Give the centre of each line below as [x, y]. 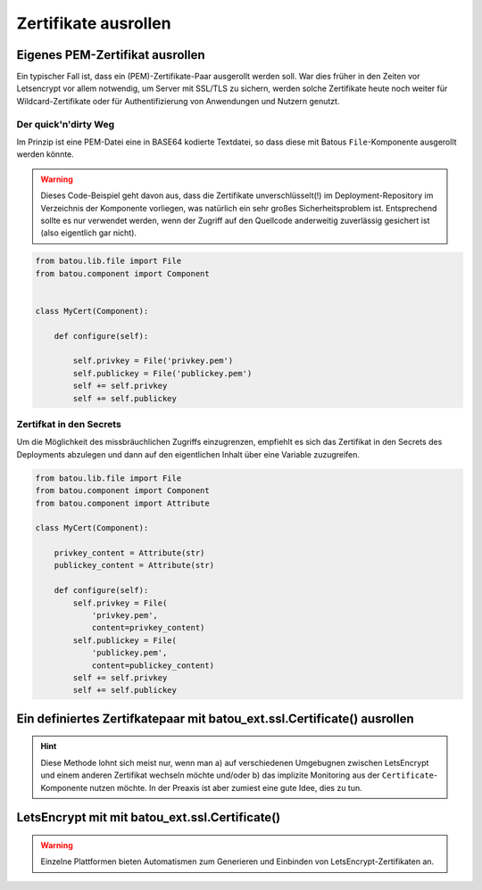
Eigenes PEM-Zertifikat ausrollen [111, 55]
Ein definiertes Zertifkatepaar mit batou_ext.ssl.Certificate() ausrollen [215, 718]
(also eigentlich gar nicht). [89, 233]
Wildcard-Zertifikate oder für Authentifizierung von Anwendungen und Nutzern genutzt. [178, 101]
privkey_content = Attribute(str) [129, 553]
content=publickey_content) [153, 665]
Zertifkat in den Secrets [69, 424]
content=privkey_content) [148, 628]
